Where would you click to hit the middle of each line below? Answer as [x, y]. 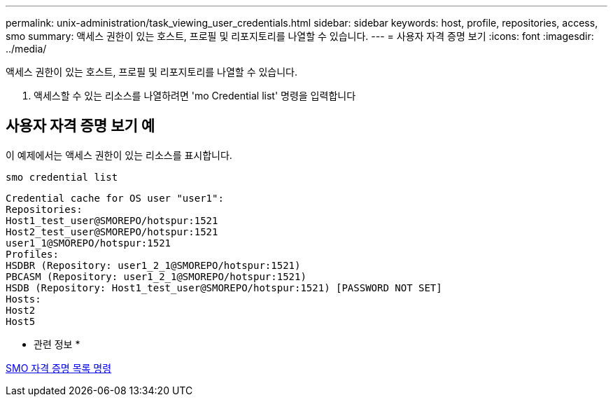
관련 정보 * [57, 344]
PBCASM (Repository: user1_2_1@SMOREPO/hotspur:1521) [156, 276]
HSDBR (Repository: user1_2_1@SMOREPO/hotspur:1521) [153, 265]
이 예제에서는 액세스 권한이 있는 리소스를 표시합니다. [119, 155]
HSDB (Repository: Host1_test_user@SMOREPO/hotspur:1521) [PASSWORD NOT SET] [224, 287]
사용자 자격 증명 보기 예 [80, 126]
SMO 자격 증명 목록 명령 [59, 368]
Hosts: [23, 299]
